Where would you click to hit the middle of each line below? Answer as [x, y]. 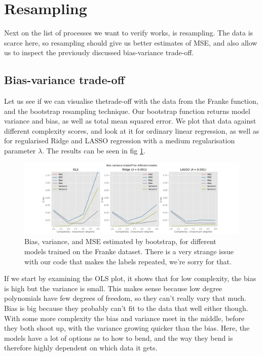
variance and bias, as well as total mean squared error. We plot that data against [130, 121]
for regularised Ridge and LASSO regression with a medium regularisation [120, 141]
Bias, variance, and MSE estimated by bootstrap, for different [120, 241]
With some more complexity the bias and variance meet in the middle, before [124, 318]
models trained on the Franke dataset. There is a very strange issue [129, 251]
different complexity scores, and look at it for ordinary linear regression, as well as [132, 130]
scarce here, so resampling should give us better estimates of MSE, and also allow [131, 42]
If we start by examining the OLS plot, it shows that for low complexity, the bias [130, 278]
